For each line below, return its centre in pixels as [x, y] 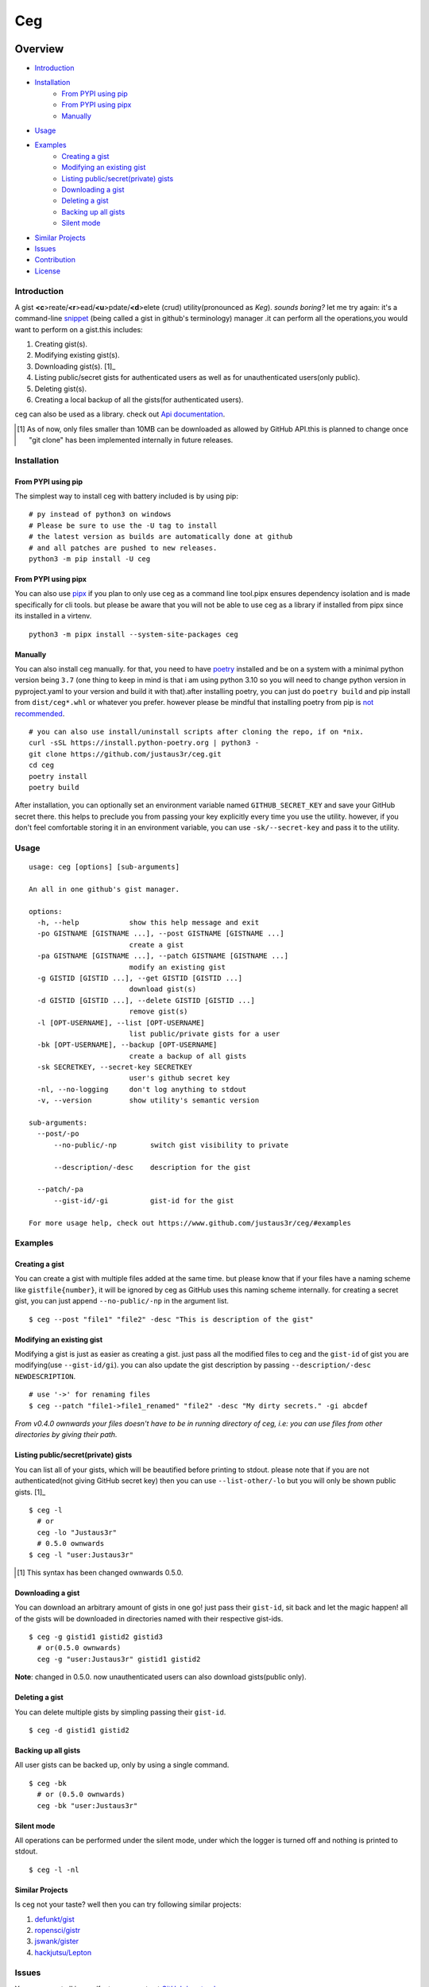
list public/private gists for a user [205, 1034]
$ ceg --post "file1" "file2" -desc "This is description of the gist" [171, 1319]
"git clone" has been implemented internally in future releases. [131, 440]
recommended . [40, 713]
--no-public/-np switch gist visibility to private [171, 1145]
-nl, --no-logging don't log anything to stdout [142, 1089]
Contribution [55, 260]
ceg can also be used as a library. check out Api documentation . [120, 414]
